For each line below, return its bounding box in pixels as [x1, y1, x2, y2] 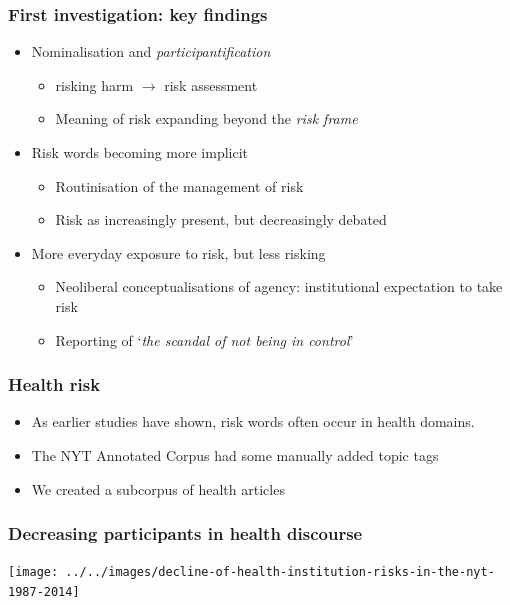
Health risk [8, 372, 101, 397]
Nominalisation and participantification [31, 41, 271, 62]
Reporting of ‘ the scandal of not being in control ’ [55, 329, 354, 350]
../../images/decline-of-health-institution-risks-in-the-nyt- [65, 565, 495, 580]
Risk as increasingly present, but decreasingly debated [55, 209, 387, 230]
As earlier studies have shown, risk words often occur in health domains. [31, 411, 475, 432]
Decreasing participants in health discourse [8, 521, 363, 546]
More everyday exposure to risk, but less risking [31, 242, 326, 263]
